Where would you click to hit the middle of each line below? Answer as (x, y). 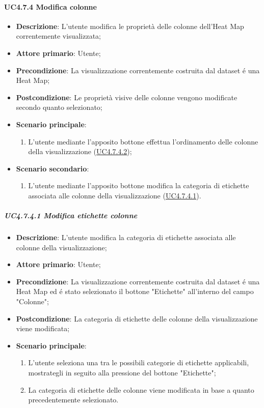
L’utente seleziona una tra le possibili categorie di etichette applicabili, (139, 362)
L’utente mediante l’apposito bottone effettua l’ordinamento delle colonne (143, 141)
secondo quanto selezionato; (59, 107)
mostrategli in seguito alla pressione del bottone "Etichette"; (122, 373)
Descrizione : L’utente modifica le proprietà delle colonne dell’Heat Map (130, 26)
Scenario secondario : (52, 168)
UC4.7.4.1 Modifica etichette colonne (71, 215)
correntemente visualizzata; (58, 36)
